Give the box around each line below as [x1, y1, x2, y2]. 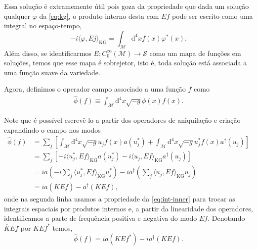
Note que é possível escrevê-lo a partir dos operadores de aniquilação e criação [4, 115, 241, 125]
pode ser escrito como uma [172, 10, 253, 21]
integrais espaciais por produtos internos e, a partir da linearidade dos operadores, [4, 203, 253, 213]
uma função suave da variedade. [4, 67, 100, 77]
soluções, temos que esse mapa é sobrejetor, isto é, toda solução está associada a [4, 57, 247, 68]
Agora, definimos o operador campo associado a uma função [4, 84, 186, 94]
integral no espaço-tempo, [4, 20, 82, 31]
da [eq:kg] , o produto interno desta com [39, 10, 159, 21]
